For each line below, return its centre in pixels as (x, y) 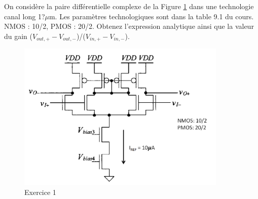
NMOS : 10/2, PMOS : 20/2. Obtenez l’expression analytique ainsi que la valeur (129, 26)
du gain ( (19, 36)
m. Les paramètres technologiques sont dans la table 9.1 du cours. (151, 16)
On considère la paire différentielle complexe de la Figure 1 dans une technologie (129, 6)
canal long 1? (25, 16)
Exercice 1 (40, 192)
